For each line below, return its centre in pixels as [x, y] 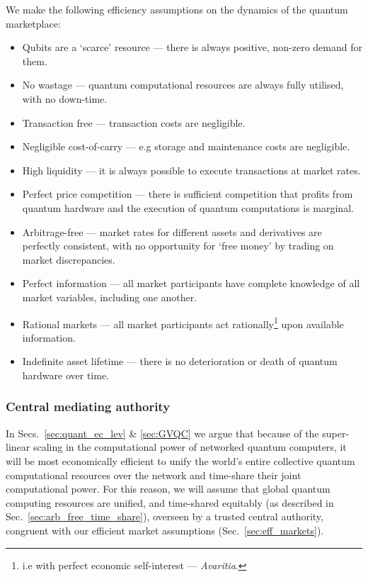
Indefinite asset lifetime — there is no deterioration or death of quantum [180, 361]
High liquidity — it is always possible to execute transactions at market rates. [191, 170]
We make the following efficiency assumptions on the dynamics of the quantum [177, 9]
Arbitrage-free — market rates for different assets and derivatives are [172, 231]
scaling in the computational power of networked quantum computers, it [190, 447]
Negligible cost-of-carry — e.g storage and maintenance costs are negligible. [186, 146]
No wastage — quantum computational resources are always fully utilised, [183, 85]
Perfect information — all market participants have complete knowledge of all [191, 283]
